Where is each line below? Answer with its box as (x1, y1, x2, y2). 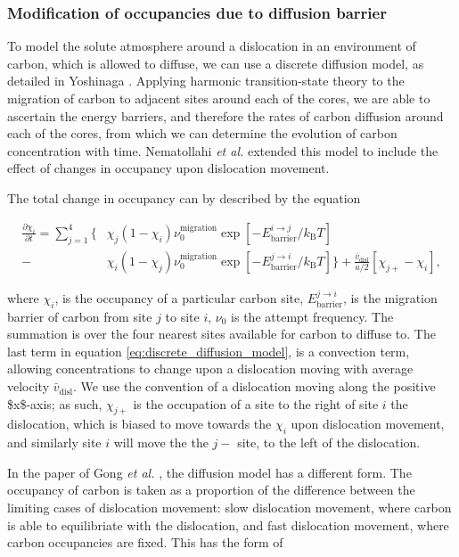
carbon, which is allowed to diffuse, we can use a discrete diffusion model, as (7, 53, 424, 72)
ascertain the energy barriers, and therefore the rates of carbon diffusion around (7, 106, 444, 125)
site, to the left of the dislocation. (237, 433, 421, 452)
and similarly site (7, 433, 102, 452)
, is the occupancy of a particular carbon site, (54, 288, 304, 307)
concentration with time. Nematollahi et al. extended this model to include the (7, 141, 439, 160)
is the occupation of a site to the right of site (133, 394, 379, 413)
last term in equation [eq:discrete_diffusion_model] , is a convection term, (7, 341, 410, 360)
